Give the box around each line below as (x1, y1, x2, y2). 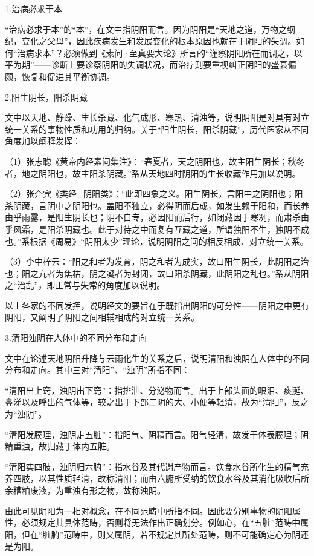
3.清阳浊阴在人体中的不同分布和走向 (5, 331, 147, 344)
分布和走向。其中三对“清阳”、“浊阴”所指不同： (5, 363, 190, 376)
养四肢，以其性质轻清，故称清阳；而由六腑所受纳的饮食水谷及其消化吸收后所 (5, 472, 309, 485)
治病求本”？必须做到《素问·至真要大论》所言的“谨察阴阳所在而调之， (17, 46, 294, 59)
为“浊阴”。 (5, 408, 47, 420)
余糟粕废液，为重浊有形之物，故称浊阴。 (5, 484, 165, 496)
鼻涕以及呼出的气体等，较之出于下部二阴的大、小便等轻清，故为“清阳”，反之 (5, 395, 309, 408)
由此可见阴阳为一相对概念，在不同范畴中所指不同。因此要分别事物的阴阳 (5, 504, 292, 517)
